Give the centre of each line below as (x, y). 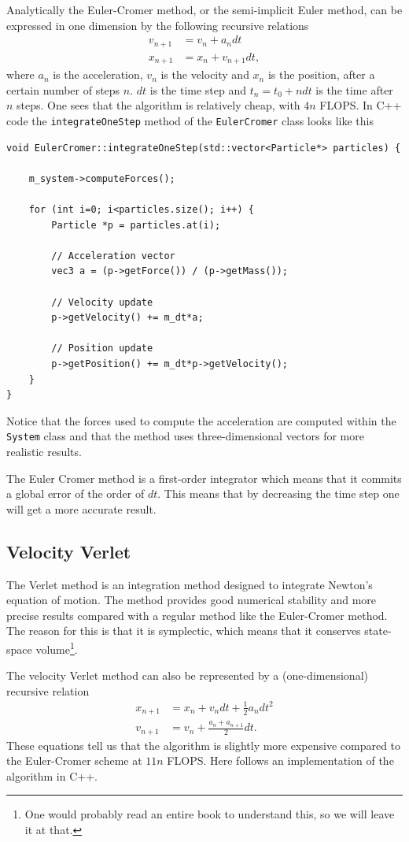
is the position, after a (321, 74)
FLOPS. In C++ (361, 105)
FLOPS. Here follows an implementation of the (280, 760)
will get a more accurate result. (81, 508)
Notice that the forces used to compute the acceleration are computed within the (201, 420)
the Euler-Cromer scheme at (74, 760)
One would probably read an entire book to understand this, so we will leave (210, 814)
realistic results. (44, 451)
